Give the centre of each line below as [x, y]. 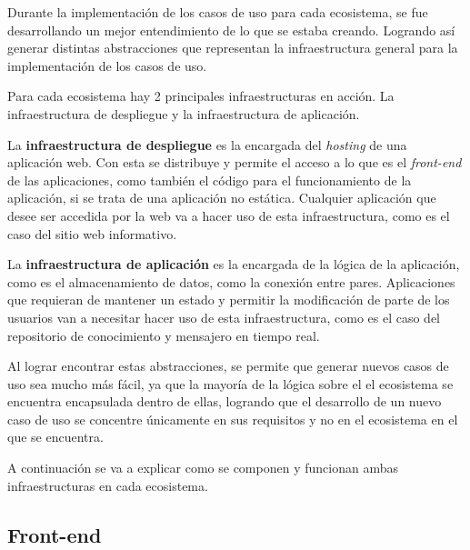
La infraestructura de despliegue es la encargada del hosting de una [207, 144]
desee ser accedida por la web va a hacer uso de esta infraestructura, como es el [229, 215]
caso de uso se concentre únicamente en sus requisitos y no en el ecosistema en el [233, 419]
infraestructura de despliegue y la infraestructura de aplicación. [184, 113]
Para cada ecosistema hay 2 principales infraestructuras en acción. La [201, 96]
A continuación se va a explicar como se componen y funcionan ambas [203, 468]
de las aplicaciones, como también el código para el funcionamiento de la [210, 180]
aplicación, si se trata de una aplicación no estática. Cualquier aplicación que [222, 198]
